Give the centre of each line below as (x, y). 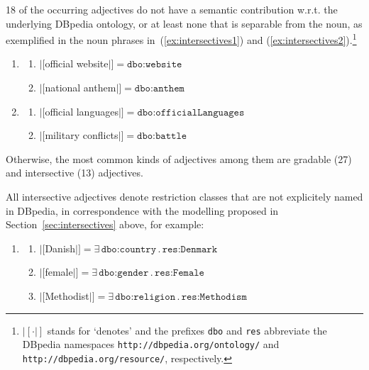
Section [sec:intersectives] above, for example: (105, 224)
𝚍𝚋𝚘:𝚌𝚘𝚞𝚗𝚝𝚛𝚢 (129, 249)
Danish (60, 248)
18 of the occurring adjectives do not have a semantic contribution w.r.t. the (172, 9)
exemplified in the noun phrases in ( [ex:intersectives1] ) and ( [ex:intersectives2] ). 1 (181, 39)
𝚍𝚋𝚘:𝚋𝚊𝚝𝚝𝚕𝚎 (162, 136)
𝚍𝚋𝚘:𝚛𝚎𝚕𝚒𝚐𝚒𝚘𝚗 (145, 297)
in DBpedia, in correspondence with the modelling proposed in (142, 210)
